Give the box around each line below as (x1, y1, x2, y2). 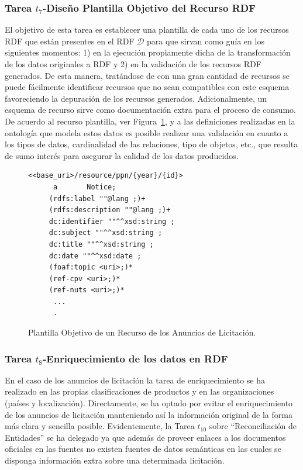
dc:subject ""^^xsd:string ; (49, 229, 163, 237)
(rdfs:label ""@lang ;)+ (49, 194, 146, 203)
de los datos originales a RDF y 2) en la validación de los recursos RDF (5, 58, 261, 70)
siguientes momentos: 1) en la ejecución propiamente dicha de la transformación (5, 46, 291, 58)
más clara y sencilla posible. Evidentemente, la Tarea (5, 420, 195, 432)
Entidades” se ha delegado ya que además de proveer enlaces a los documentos (5, 431, 286, 443)
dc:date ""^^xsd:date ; (49, 251, 142, 260)
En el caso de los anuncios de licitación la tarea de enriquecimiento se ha (5, 374, 266, 386)
